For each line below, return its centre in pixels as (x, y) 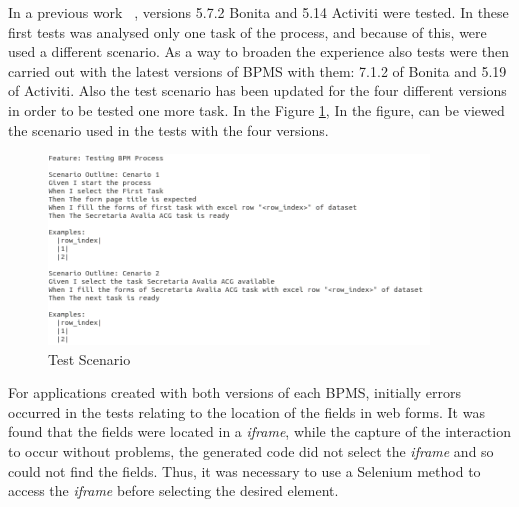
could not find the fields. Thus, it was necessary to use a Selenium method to (244, 470)
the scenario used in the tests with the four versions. (168, 129)
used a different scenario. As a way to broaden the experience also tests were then (259, 51)
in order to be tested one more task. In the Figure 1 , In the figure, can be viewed (256, 109)
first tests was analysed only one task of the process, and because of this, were (247, 31)
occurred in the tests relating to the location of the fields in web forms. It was (246, 411)
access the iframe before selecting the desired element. (173, 490)
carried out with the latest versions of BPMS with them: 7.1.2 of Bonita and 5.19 (257, 70)
